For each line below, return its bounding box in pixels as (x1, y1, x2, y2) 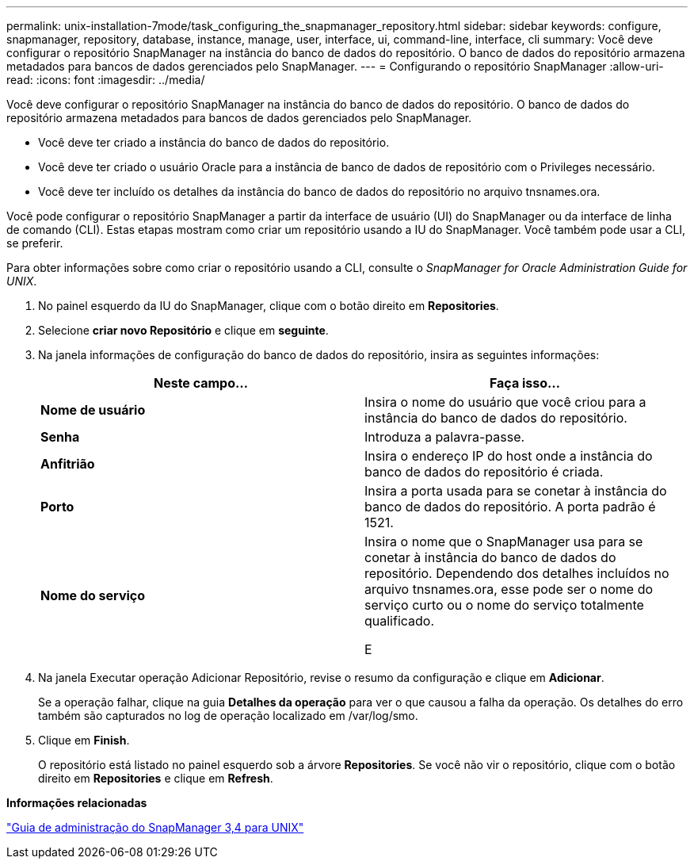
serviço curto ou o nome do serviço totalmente (364, 597, 644, 613)
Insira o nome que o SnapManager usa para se (364, 534, 643, 549)
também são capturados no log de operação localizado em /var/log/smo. (38, 709, 418, 722)
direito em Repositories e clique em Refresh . (38, 771, 273, 785)
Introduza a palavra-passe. (364, 429, 525, 445)
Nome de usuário (40, 402, 146, 418)
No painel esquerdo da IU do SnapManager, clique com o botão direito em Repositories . (38, 299, 499, 312)
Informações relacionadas (6, 796, 147, 810)
